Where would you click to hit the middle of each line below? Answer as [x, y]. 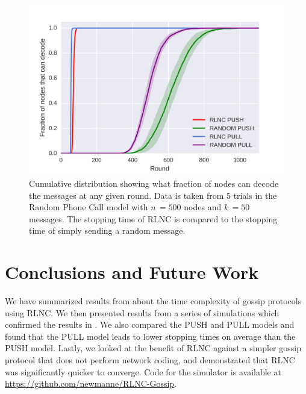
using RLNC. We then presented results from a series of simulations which [142, 312]
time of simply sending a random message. [107, 230]
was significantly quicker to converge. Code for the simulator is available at [143, 371]
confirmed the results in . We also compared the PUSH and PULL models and [150, 324]
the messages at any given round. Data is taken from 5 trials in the [153, 195]
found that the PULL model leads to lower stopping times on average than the [150, 336]
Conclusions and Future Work [132, 272]
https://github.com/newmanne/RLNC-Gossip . [91, 383]
